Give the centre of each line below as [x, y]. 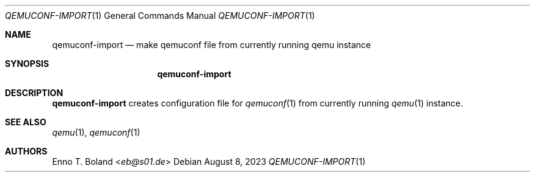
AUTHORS [26, 151]
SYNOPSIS [27, 64]
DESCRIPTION [34, 93]
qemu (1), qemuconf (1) [96, 132]
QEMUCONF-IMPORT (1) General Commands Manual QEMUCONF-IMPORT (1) [160, 16]
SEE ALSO [26, 122]
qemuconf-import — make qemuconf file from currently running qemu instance [212, 45]
